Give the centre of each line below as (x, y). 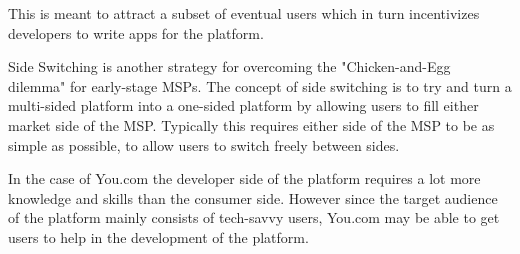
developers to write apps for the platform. (136, 32)
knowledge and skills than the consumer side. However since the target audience (253, 197)
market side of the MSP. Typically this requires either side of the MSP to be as (251, 124)
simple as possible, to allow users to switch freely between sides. (204, 144)
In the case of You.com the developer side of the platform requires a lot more (244, 178)
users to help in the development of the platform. (158, 236)
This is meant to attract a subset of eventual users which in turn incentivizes (244, 13)
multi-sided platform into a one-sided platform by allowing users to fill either (243, 105)
